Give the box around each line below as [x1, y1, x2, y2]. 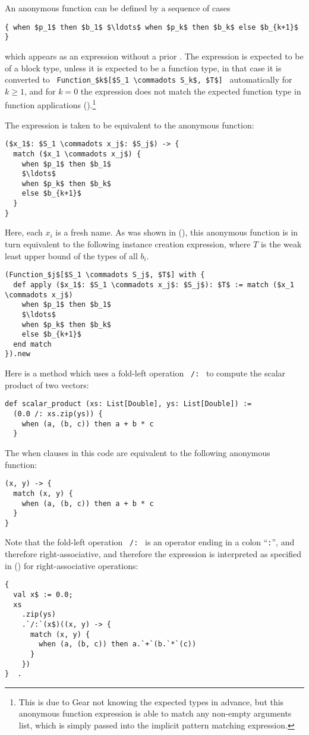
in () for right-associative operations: [5, 559, 138, 571]
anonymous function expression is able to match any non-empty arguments [18, 707, 292, 720]
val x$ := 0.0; [13, 590, 73, 599]
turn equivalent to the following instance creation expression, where [5, 238, 251, 250]
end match [13, 340, 52, 348]
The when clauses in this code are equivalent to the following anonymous [5, 447, 270, 458]
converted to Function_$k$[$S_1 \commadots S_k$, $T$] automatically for [5, 73, 292, 86]
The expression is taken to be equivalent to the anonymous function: [5, 118, 254, 131]
